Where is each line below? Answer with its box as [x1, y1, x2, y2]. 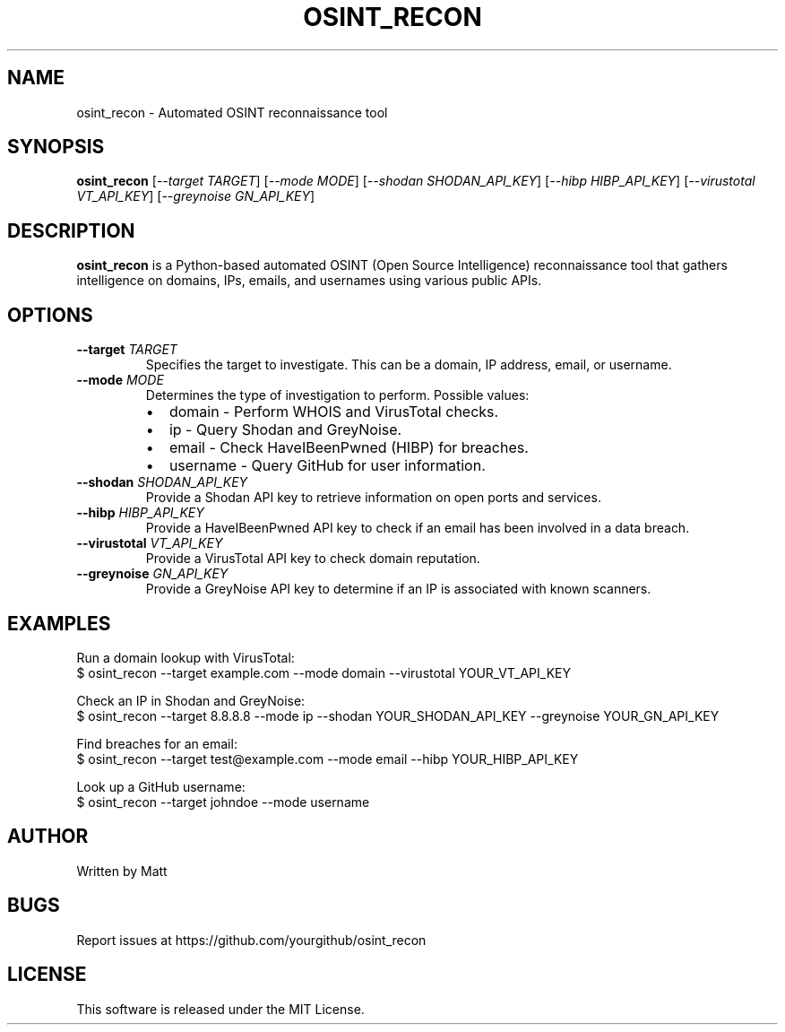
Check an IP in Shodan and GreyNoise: [76, 692, 306, 708]
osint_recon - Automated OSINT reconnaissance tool [76, 104, 388, 120]
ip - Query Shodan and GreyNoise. [168, 421, 402, 439]
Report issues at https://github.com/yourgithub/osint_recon [76, 932, 427, 948]
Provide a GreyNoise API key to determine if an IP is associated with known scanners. [145, 581, 651, 597]
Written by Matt [76, 863, 168, 879]
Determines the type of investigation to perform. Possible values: [145, 387, 530, 403]
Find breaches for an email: [76, 735, 237, 751]
